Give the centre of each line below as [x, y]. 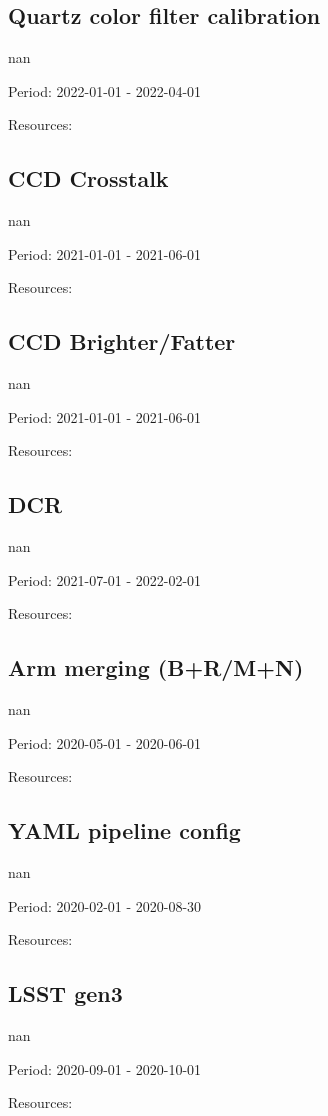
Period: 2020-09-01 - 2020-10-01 [105, 1068]
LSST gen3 [65, 993]
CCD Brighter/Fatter [122, 341]
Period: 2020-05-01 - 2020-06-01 [105, 742]
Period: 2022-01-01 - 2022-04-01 [105, 90]
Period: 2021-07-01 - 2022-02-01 [105, 579]
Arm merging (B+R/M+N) [156, 667]
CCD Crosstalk [88, 178]
